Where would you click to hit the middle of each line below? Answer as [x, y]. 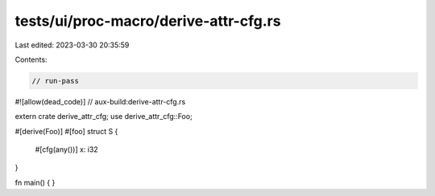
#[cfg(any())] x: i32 [66, 149]
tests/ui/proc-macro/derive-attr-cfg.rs [148, 21]
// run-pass [56, 81]
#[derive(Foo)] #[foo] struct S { [66, 131]
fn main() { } [35, 182]
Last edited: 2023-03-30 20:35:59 [72, 45]
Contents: [31, 59]
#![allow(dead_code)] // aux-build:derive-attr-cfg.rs [100, 101]
